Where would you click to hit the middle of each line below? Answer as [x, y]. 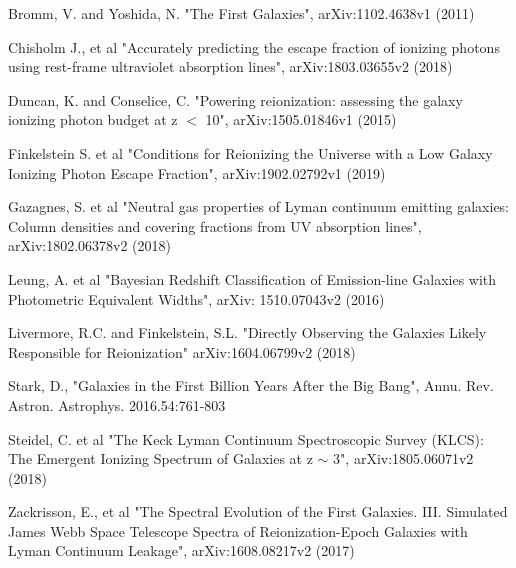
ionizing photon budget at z [93, 119]
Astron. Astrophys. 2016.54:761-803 [117, 404]
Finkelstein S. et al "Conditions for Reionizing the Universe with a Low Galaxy [250, 152]
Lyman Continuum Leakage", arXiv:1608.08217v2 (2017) [181, 550]
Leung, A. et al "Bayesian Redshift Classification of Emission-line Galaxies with [252, 278]
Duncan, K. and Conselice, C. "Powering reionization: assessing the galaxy [235, 99]
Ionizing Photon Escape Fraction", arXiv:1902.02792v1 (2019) [197, 172]
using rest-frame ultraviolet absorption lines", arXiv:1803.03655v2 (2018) [230, 66]
